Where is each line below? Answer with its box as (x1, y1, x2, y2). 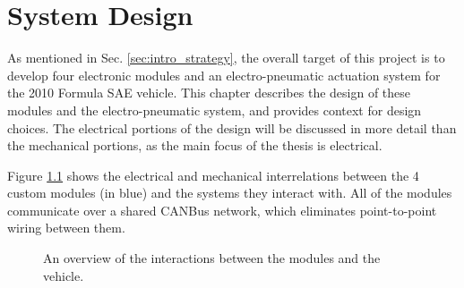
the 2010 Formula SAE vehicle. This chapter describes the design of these (7, 83, 411, 102)
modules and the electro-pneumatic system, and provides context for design (7, 100, 422, 119)
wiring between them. (7, 218, 125, 237)
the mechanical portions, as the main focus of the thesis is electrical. (7, 136, 382, 155)
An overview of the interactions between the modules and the (43, 249, 381, 267)
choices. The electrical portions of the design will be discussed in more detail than (7, 118, 457, 137)
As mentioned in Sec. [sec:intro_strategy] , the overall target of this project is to (7, 48, 445, 67)
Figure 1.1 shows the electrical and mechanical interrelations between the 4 (7, 165, 419, 184)
